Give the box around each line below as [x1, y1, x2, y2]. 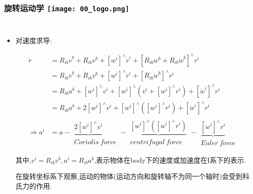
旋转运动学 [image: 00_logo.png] [4, 1, 129, 14]
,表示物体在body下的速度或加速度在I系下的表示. [94, 154, 246, 165]
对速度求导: [15, 35, 52, 45]
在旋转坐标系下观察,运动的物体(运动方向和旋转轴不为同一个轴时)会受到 [15, 171, 243, 181]
